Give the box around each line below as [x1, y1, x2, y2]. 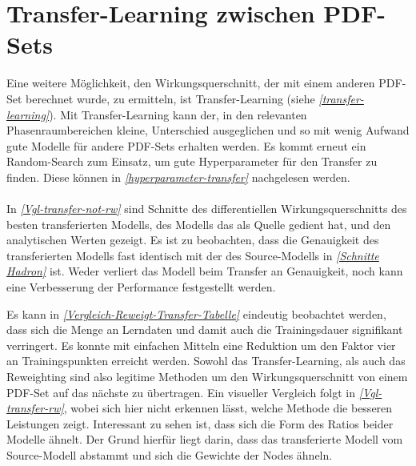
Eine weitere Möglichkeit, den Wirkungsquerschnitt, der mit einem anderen [6, 74, 375, 91]
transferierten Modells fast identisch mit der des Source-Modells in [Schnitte [6, 247, 379, 263]
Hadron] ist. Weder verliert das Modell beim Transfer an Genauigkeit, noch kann [6, 263, 403, 279]
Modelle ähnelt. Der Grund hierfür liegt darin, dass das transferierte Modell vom [6, 431, 403, 448]
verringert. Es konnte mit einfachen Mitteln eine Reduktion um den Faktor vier [6, 336, 396, 353]
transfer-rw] [6, 400, 64, 416]
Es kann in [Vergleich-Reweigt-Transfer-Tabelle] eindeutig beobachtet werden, [6, 305, 386, 322]
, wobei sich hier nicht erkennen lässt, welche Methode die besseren [63, 400, 393, 416]
